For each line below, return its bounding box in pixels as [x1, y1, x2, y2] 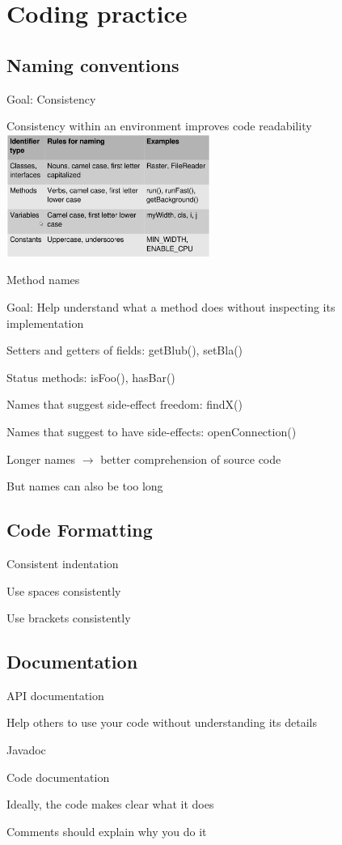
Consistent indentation [6, 554, 119, 571]
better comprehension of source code [100, 450, 281, 467]
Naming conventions [6, 52, 179, 77]
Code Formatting [6, 517, 153, 542]
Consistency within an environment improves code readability [6, 117, 312, 134]
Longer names [6, 450, 76, 467]
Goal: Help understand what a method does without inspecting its [6, 298, 336, 315]
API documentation [6, 686, 104, 703]
